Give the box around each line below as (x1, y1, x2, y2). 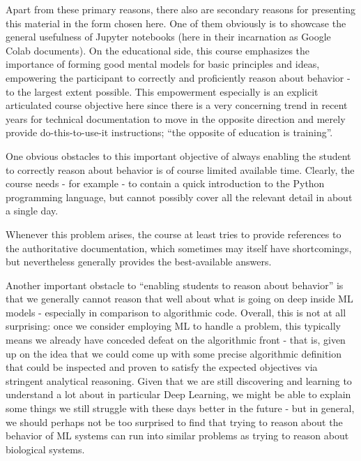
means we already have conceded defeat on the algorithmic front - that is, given (6, 332, 346, 347)
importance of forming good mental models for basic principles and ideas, (6, 57, 320, 71)
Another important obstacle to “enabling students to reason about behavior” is (6, 277, 344, 292)
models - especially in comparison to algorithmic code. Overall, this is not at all (6, 305, 346, 319)
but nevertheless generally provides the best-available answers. (6, 254, 272, 269)
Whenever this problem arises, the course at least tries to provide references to (6, 226, 341, 241)
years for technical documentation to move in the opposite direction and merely (6, 111, 346, 126)
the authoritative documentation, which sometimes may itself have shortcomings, (6, 240, 352, 255)
